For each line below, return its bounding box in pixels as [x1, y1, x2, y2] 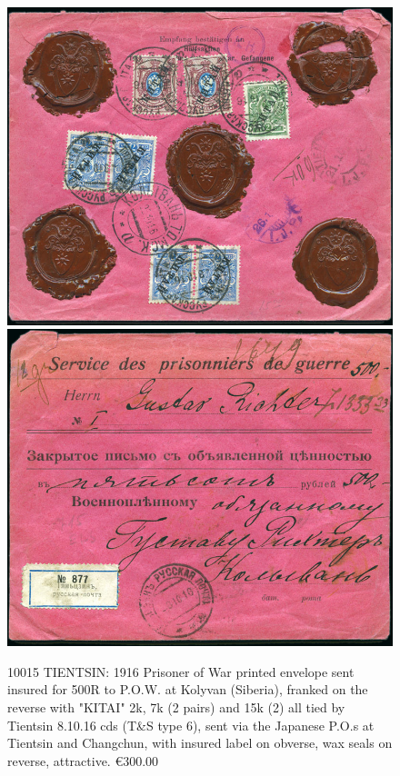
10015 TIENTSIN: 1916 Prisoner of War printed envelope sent [7, 662, 355, 681]
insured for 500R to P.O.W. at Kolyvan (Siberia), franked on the [7, 680, 368, 699]
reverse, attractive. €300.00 [7, 751, 159, 770]
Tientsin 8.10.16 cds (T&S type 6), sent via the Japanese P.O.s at [7, 715, 375, 734]
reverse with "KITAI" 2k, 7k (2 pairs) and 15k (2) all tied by [7, 697, 345, 716]
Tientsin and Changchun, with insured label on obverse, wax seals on [7, 733, 393, 752]
